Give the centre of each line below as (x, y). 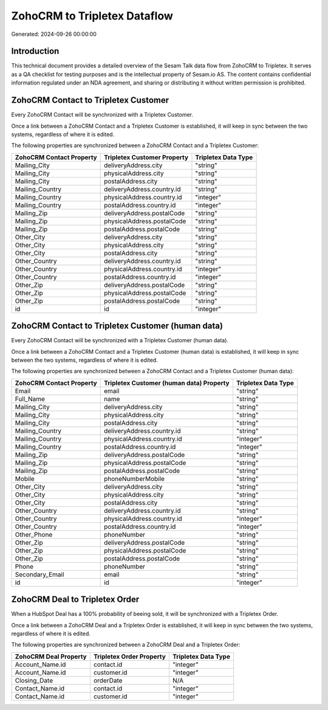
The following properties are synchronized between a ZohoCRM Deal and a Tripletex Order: (126, 645)
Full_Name (30, 399)
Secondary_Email (39, 574)
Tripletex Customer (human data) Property (167, 383)
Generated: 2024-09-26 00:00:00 (54, 34)
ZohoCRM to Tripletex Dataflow (92, 16)
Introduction (35, 51)
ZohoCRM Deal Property (51, 657)
